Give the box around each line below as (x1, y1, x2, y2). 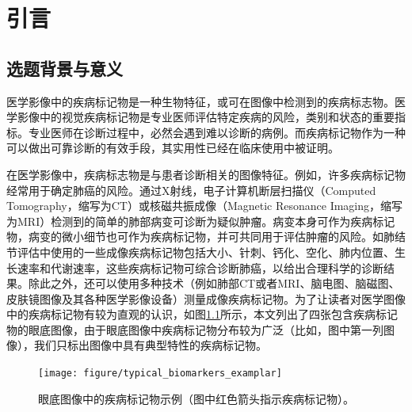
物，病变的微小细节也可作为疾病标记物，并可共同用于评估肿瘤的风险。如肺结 (6, 228, 406, 245)
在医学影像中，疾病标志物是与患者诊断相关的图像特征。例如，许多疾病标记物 (6, 166, 406, 182)
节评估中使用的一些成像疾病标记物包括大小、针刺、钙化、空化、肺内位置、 (6, 243, 395, 260)
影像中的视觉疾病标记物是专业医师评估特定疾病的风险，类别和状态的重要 (17, 109, 395, 125)
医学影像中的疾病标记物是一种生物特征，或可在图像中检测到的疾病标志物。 (6, 93, 395, 109)
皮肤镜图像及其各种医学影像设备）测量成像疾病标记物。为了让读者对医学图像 (6, 290, 406, 307)
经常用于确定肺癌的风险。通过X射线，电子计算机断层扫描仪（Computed (6, 181, 376, 198)
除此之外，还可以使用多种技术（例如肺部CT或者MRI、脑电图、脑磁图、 (28, 275, 400, 292)
